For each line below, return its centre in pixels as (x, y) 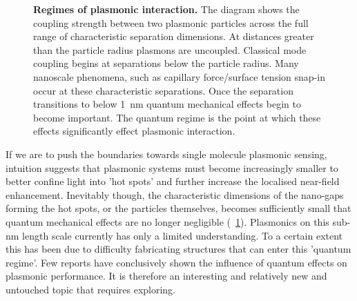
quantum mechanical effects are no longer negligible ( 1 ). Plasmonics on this (167, 221)
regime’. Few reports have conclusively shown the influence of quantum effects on (176, 262)
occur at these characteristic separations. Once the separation (163, 90)
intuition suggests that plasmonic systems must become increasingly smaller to (172, 167)
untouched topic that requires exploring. (91, 289)
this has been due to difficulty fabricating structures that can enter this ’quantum (178, 249)
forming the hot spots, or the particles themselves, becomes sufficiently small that (178, 208)
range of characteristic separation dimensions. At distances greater (174, 36)
